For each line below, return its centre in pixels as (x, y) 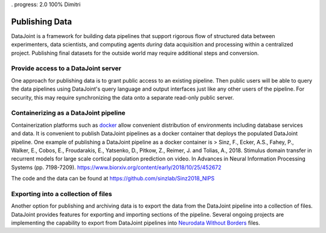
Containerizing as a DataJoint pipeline (69, 113)
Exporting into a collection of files (62, 194)
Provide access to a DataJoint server (66, 68)
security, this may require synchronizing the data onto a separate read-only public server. (123, 97)
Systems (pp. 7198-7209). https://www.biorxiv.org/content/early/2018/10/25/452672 (116, 167)
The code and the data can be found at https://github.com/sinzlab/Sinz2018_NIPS (113, 179)
